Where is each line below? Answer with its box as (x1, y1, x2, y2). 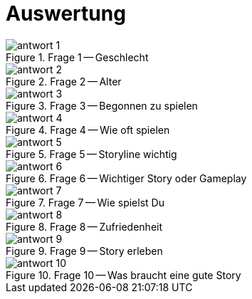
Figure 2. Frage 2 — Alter (6, 75, 122, 88)
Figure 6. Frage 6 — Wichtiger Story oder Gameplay (6, 172, 247, 184)
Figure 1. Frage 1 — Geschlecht (6, 51, 149, 63)
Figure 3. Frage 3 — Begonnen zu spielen (6, 99, 198, 112)
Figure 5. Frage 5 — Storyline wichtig (6, 147, 177, 160)
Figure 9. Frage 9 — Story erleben (6, 244, 163, 257)
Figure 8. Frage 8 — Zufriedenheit (6, 220, 163, 233)
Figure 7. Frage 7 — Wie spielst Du (6, 196, 164, 209)
